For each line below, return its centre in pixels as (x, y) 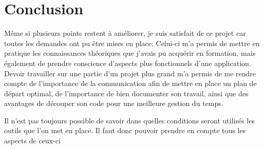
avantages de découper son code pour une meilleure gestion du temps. (114, 103)
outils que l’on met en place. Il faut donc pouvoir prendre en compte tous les (125, 130)
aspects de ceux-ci (32, 141)
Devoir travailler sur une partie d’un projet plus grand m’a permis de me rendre (130, 73)
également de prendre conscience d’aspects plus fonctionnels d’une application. (128, 63)
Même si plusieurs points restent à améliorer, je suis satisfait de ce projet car (125, 33)
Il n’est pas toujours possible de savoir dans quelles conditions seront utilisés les (129, 120)
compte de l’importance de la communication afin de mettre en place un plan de (130, 83)
